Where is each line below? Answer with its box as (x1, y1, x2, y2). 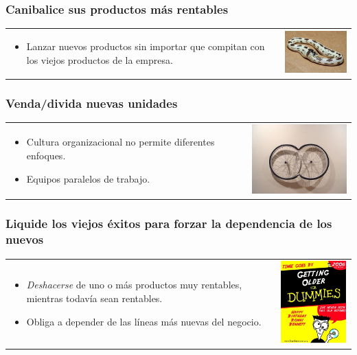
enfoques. (26, 148, 66, 162)
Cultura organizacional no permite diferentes (26, 135, 215, 149)
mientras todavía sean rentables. (26, 291, 163, 306)
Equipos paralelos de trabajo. (26, 171, 150, 185)
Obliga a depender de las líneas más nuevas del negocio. (26, 314, 262, 328)
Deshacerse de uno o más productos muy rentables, (26, 277, 242, 292)
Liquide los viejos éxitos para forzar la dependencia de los (5, 215, 332, 232)
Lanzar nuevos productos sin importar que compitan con (26, 38, 265, 53)
